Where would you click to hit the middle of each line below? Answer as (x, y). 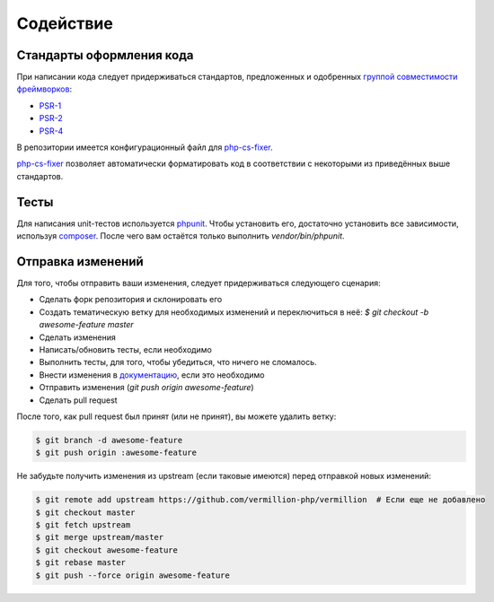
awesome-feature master (86, 325)
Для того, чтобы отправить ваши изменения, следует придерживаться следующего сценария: (198, 283)
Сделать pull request (78, 400)
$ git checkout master (85, 512)
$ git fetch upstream (83, 525)
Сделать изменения (77, 337)
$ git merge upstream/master (100, 537)
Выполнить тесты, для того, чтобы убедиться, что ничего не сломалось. (178, 362)
